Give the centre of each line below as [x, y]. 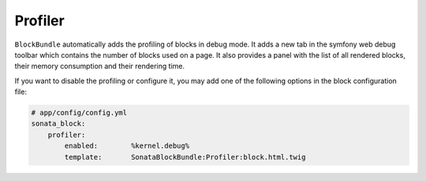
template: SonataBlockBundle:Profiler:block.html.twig [185, 157]
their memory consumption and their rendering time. [100, 66]
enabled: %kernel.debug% [127, 146]
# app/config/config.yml [79, 113]
